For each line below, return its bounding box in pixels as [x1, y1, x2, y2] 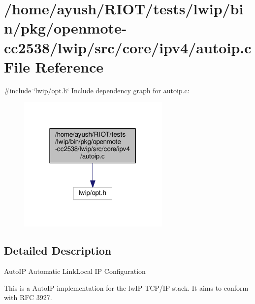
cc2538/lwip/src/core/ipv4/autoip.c [4, 37, 252, 57]
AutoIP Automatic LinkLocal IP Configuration [4, 266, 146, 276]
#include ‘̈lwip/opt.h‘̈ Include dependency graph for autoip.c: [4, 85, 190, 95]
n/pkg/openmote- [4, 18, 127, 38]
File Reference [4, 56, 104, 76]
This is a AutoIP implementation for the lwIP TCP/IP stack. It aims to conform [4, 282, 249, 293]
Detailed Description [4, 243, 112, 258]
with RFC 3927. [4, 292, 52, 303]
